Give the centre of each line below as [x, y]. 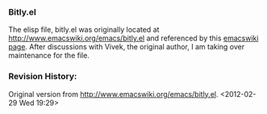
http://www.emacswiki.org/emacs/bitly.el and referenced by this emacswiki [133, 38]
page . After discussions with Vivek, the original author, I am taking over [127, 47]
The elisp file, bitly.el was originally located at [84, 30]
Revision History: [43, 77]
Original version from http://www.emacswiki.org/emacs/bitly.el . [113, 94]
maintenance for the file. [49, 56]
